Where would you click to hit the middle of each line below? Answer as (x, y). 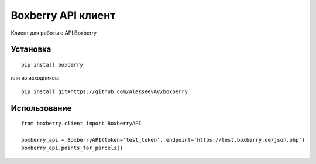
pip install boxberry (52, 65)
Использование (41, 108)
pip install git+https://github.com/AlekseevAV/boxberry (105, 91)
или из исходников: (35, 78)
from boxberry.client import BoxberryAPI (81, 124)
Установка (31, 49)
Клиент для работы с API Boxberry (54, 33)
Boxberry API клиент (63, 15)
